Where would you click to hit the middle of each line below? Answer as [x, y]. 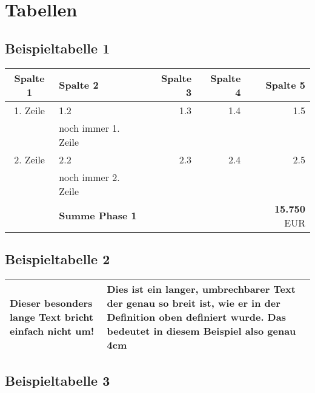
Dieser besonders [51, 302]
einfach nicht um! [52, 330]
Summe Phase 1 [98, 216]
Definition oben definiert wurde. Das [196, 316]
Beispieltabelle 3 [58, 381]
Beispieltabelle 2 [58, 258]
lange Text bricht [52, 316]
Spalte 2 [79, 85]
